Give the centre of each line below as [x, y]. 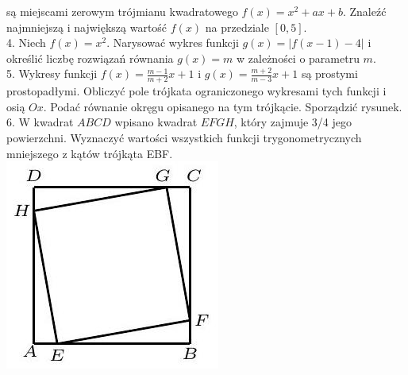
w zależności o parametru [298, 58]
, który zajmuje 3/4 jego [293, 122]
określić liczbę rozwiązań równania [90, 58]
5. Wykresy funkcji [52, 73]
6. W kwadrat [40, 122]
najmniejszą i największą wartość [87, 27]
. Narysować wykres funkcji [173, 43]
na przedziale [237, 27]
